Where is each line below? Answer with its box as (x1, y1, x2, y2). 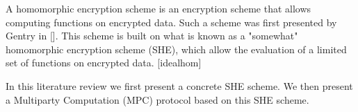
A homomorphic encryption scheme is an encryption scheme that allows (6, 1, 311, 15)
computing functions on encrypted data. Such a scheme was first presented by (6, 15, 337, 29)
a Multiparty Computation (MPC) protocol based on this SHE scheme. (6, 92, 309, 106)
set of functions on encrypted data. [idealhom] (6, 55, 202, 70)
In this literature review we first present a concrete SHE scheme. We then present (6, 78, 353, 93)
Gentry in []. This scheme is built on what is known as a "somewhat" (6, 28, 298, 43)
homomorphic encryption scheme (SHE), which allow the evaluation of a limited (6, 41, 347, 56)
